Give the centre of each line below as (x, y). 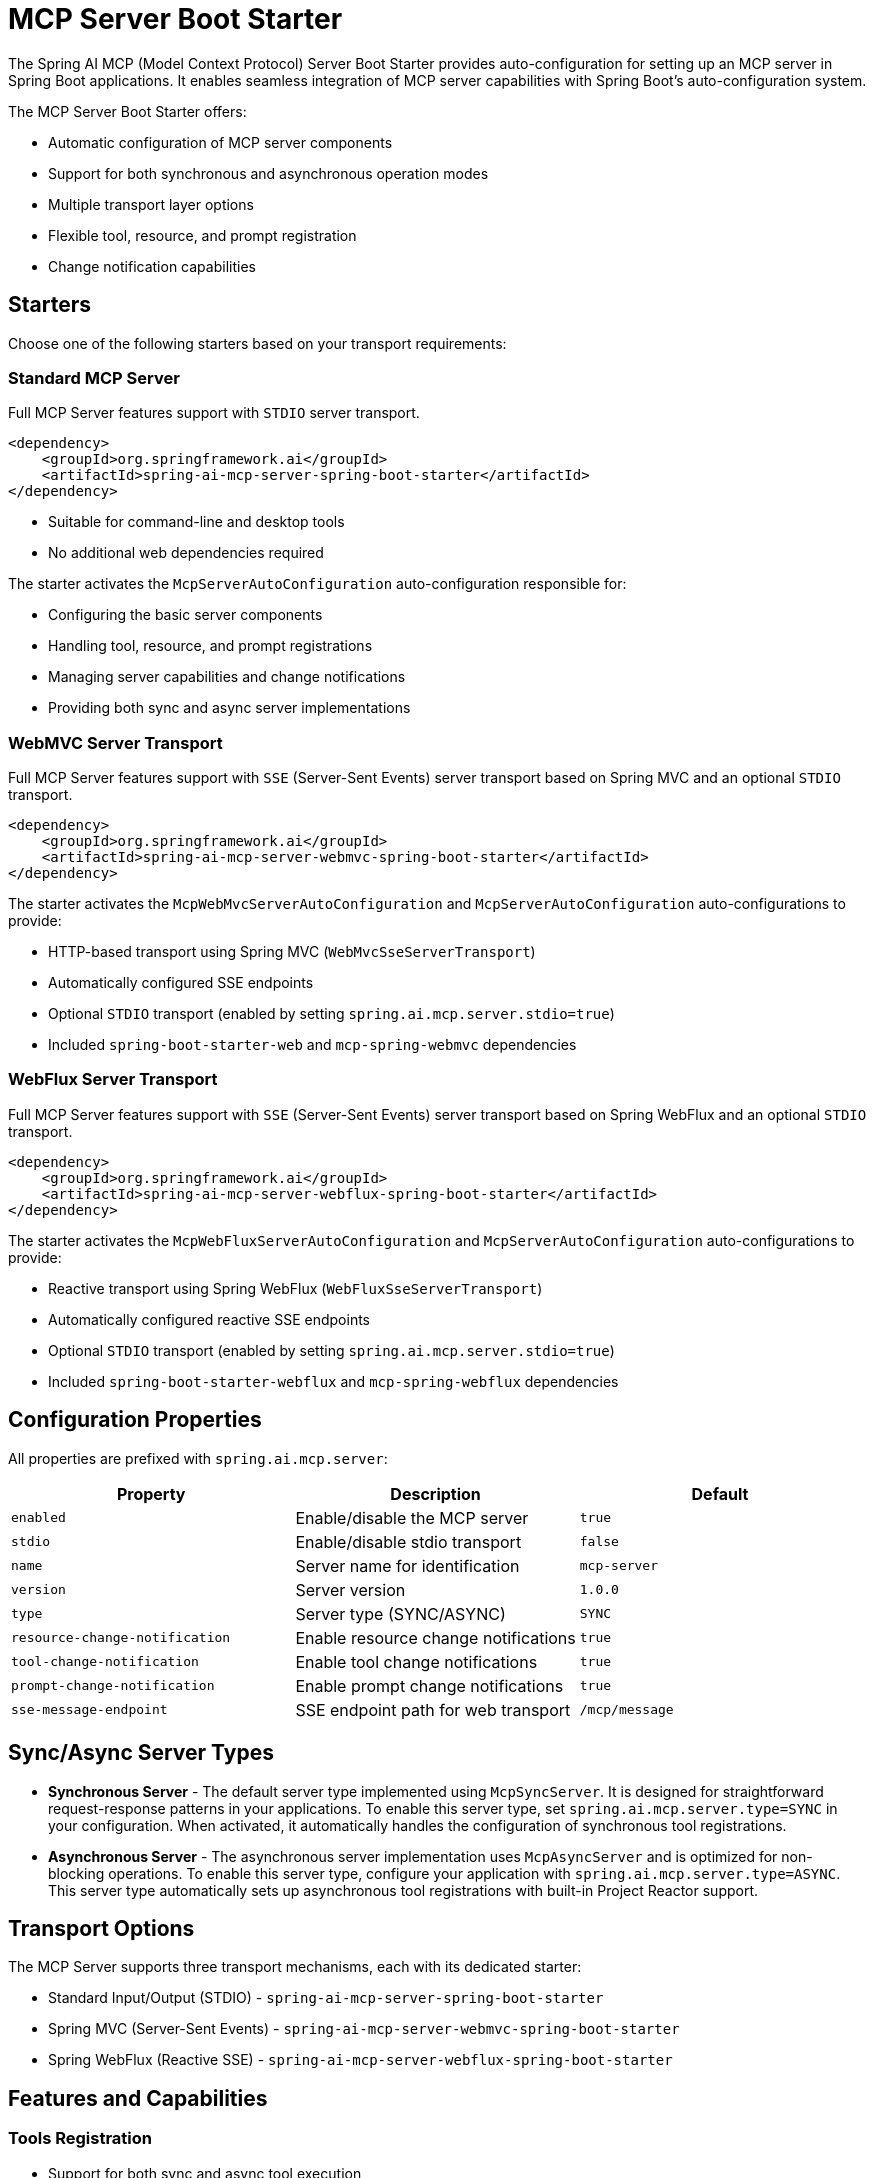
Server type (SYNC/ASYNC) (400, 1613)
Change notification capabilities (152, 266)
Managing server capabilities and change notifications (227, 677)
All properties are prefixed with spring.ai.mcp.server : (198, 1458)
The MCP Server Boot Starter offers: (127, 111)
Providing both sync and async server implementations (229, 708)
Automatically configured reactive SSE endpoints (209, 1319)
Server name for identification (407, 1565)
